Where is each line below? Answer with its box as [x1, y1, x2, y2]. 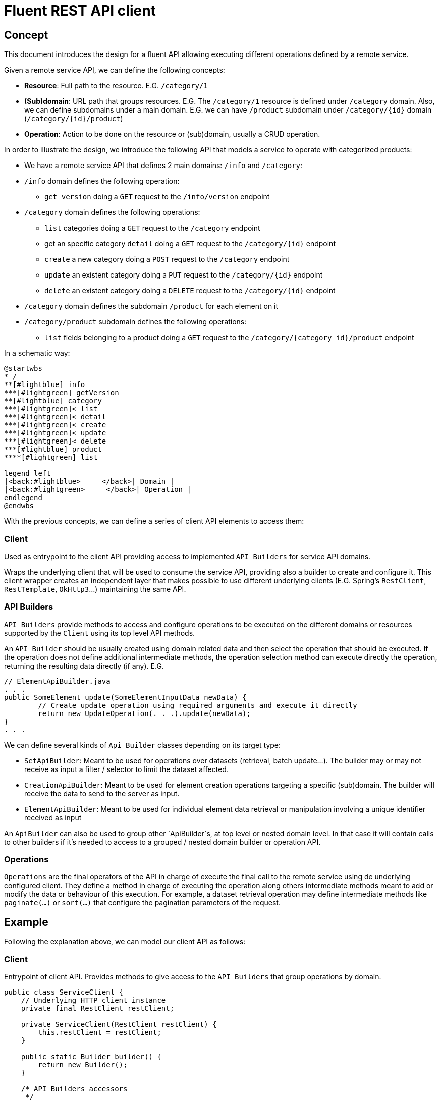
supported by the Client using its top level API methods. [4, 628, 195, 637]
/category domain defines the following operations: [24, 208, 200, 217]
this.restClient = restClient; [38, 1028, 161, 1037]
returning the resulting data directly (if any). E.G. [4, 661, 164, 670]
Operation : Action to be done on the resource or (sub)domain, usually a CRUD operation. [24, 130, 320, 139]
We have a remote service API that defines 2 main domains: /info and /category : [24, 161, 302, 170]
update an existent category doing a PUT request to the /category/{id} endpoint [44, 270, 323, 280]
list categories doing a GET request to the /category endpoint [44, 224, 260, 233]
